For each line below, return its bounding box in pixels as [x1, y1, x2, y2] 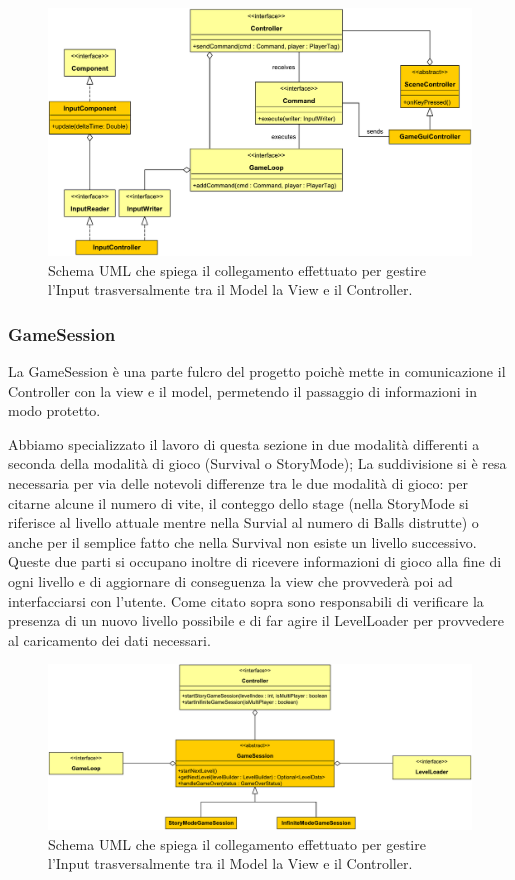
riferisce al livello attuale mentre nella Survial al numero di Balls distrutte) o [8, 512, 479, 533]
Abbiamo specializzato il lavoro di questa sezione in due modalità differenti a [8, 433, 480, 454]
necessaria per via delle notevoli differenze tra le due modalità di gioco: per [8, 472, 468, 493]
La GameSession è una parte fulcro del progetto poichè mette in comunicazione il [8, 361, 506, 382]
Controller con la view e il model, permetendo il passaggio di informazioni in [8, 380, 477, 401]
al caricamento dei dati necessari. [8, 629, 211, 650]
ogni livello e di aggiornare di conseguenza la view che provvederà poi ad [8, 570, 453, 591]
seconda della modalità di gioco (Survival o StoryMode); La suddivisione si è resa [8, 453, 507, 474]
